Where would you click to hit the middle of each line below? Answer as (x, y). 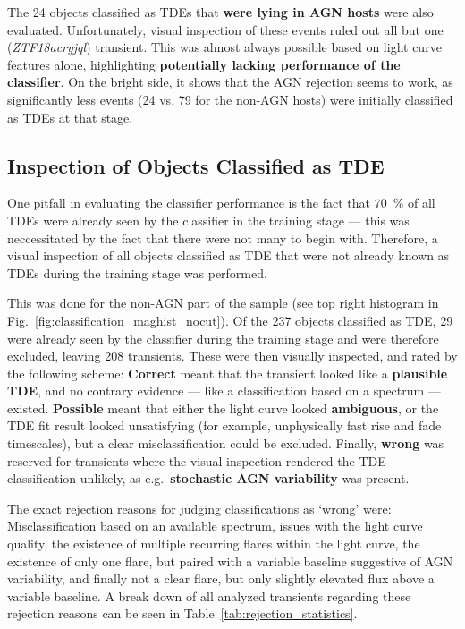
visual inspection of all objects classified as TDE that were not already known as (228, 255)
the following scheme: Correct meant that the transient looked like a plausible (228, 373)
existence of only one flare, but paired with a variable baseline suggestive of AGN (230, 561)
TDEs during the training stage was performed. (137, 272)
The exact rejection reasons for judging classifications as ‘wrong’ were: (199, 508)
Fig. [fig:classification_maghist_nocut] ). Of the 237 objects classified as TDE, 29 (230, 320)
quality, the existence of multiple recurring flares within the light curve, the (214, 544)
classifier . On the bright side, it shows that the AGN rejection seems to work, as (230, 82)
